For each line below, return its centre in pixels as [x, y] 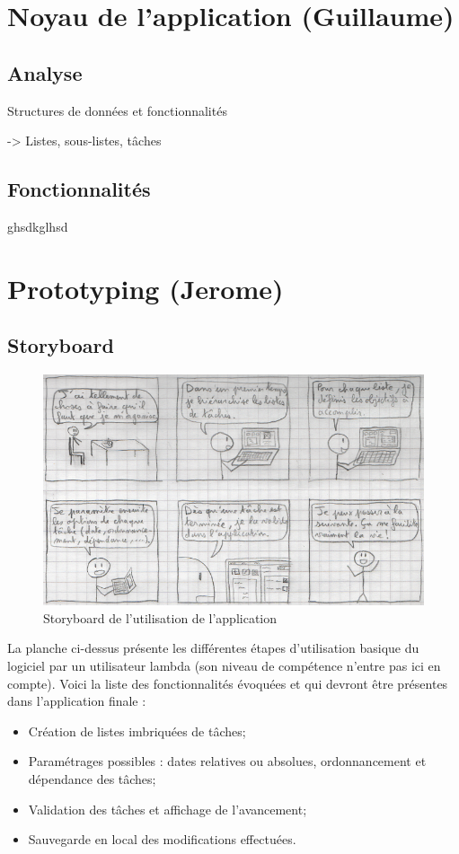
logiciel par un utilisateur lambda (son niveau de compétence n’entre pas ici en [224, 665]
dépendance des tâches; [92, 778]
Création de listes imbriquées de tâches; [137, 731]
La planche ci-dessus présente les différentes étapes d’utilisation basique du [213, 648]
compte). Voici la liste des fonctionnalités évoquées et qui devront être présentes [228, 683]
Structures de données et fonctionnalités [117, 110]
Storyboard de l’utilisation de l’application [160, 617]
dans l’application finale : [77, 701]
